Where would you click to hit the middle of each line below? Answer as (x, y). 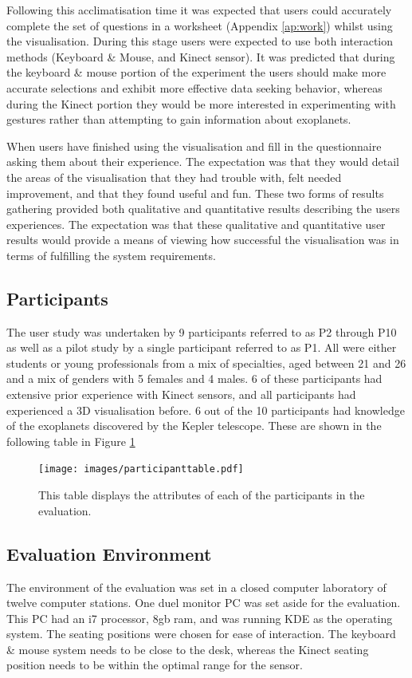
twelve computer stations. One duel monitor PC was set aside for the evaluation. (204, 603)
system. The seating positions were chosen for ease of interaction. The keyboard (201, 634)
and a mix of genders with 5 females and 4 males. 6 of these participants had (194, 378)
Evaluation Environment (109, 553)
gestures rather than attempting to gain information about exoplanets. (179, 119)
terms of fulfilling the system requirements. (111, 255)
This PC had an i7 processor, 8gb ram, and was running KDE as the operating (200, 618)
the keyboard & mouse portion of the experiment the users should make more (196, 72)
